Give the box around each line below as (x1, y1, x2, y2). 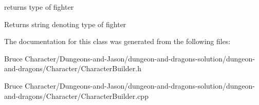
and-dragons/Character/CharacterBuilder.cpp (4, 90, 149, 101)
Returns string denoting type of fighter (4, 18, 126, 29)
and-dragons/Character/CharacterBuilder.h (4, 63, 141, 74)
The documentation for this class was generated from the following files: (4, 36, 231, 47)
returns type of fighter (4, 2, 74, 12)
